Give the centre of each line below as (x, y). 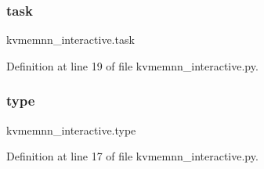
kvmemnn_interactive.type (71, 129)
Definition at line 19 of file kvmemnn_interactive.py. (132, 65)
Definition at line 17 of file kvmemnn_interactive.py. (132, 156)
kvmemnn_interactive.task (71, 40)
